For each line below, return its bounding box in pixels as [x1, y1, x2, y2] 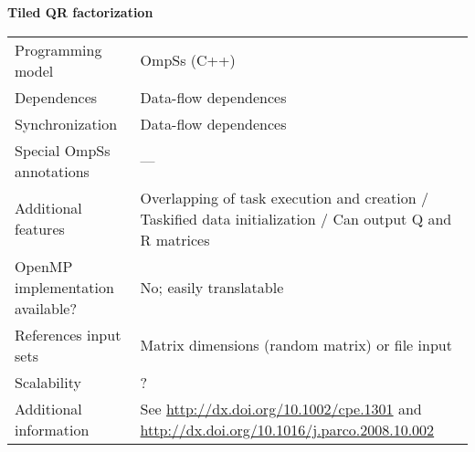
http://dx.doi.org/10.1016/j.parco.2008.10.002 [140, 418, 435, 440]
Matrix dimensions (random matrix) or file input [140, 334, 452, 356]
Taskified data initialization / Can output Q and [140, 207, 452, 229]
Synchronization [15, 112, 118, 134]
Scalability [15, 371, 81, 393]
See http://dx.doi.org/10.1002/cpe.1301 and [140, 397, 422, 419]
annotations [15, 160, 90, 182]
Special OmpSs [15, 139, 111, 161]
